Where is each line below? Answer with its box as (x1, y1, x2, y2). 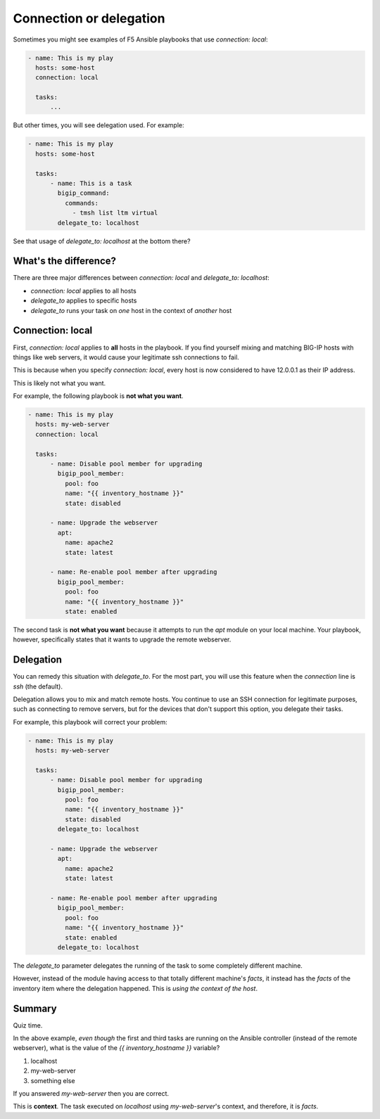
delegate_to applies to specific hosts (30, 296, 137, 305)
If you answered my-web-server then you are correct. (13, 1089, 169, 1097)
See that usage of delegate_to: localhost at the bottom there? (13, 236, 191, 245)
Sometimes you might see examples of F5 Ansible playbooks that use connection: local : (13, 35, 268, 44)
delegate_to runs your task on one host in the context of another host (30, 306, 232, 314)
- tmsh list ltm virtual (72, 209, 158, 217)
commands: (64, 199, 99, 207)
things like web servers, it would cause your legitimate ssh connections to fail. (13, 352, 239, 362)
